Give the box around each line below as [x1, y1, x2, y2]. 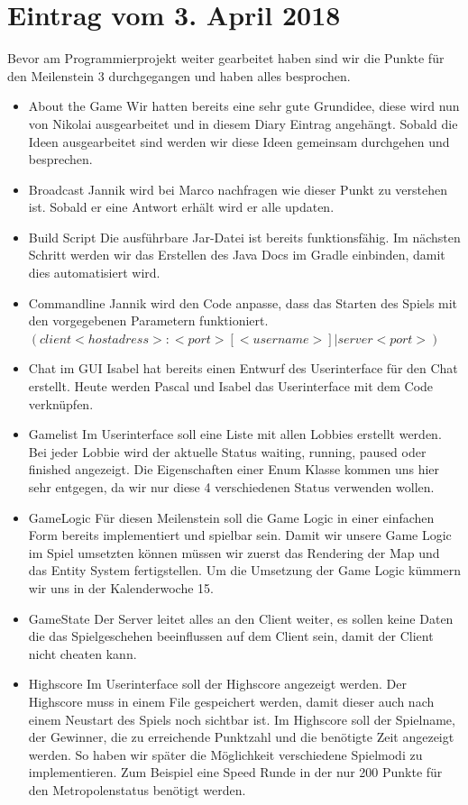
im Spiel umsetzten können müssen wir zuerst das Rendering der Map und [28, 543, 440, 562]
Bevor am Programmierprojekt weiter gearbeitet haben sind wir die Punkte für [7, 49, 445, 68]
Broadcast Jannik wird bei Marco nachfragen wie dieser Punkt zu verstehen [28, 179, 448, 198]
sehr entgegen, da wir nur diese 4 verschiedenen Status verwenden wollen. [28, 478, 435, 496]
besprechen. [28, 150, 93, 169]
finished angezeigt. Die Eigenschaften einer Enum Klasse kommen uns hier [28, 460, 440, 479]
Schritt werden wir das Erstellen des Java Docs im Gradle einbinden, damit [28, 245, 445, 264]
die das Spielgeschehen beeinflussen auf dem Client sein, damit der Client [28, 627, 434, 645]
